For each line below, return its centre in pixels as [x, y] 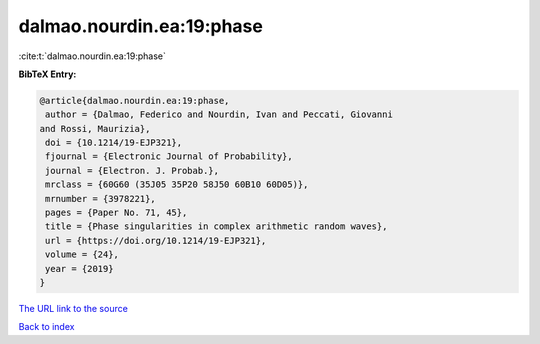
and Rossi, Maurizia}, [95, 128]
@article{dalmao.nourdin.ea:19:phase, [134, 100]
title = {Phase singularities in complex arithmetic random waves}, [216, 226]
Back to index [46, 327]
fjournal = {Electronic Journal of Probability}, [169, 156]
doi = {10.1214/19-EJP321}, [114, 143]
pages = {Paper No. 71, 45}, [116, 213]
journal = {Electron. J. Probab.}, [132, 170]
